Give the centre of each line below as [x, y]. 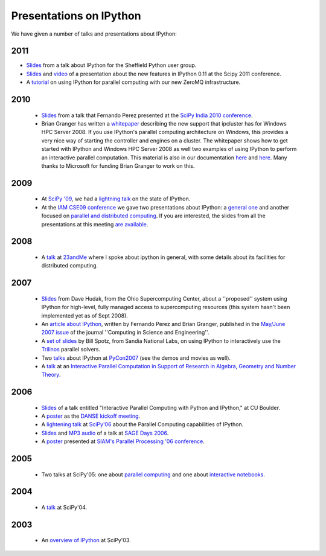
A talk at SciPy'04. [64, 508]
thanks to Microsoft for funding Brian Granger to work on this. [118, 165]
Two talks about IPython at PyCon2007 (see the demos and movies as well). [136, 358]
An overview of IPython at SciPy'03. [86, 540]
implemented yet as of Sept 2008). [85, 315]
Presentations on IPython [76, 16]
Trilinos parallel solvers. [71, 350]
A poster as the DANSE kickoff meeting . [91, 416]
